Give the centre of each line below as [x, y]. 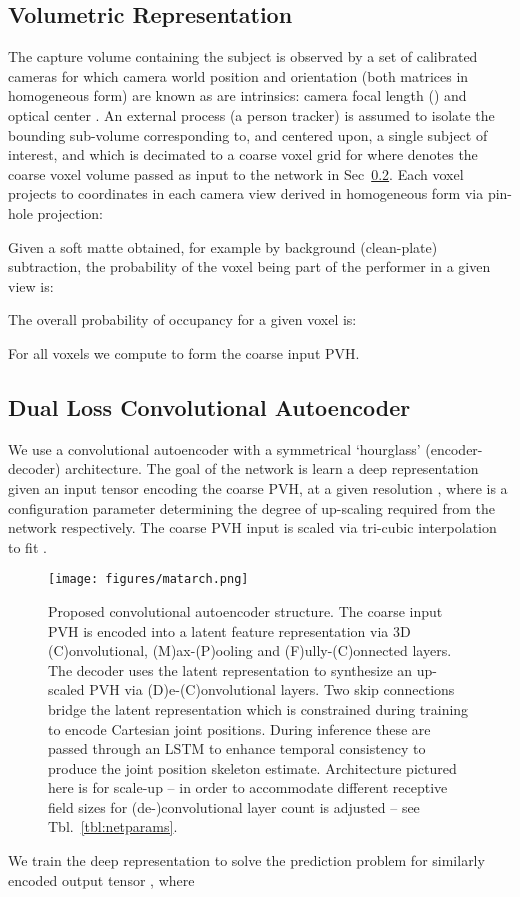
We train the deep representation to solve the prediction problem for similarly [246, 860]
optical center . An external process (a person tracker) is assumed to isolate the [251, 114]
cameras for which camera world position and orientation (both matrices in [238, 75]
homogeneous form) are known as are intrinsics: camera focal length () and [237, 95]
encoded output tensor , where [101, 879]
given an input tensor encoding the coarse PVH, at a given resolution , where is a [258, 487]
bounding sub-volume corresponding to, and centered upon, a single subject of [248, 134]
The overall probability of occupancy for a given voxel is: [182, 319]
